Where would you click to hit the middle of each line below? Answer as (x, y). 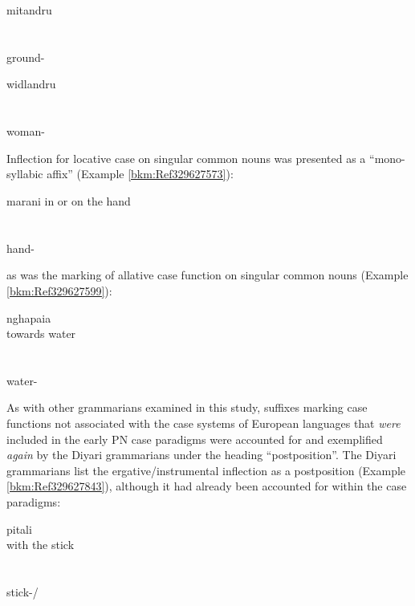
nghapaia (29, 317)
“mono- (387, 158)
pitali (19, 529)
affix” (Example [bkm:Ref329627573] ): (140, 174)
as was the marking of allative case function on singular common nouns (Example (207, 275)
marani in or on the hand (69, 200)
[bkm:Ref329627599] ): (59, 290)
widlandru (31, 84)
